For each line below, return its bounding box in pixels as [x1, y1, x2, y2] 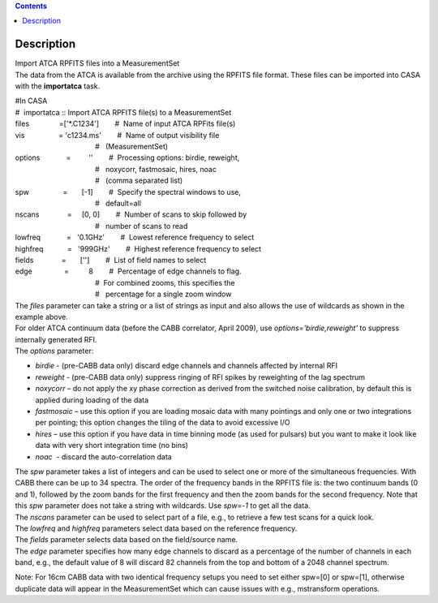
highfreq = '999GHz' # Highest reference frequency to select [15, 243, 262, 253]
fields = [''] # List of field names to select [15, 255, 207, 265]
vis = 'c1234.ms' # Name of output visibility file [15, 130, 220, 140]
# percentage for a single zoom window [94, 289, 232, 299]
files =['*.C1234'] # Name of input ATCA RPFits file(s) [15, 118, 236, 129]
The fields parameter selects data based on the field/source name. [15, 535, 238, 545]
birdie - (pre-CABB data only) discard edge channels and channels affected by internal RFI [35, 361, 338, 371]
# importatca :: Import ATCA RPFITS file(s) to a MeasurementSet [15, 107, 232, 117]
